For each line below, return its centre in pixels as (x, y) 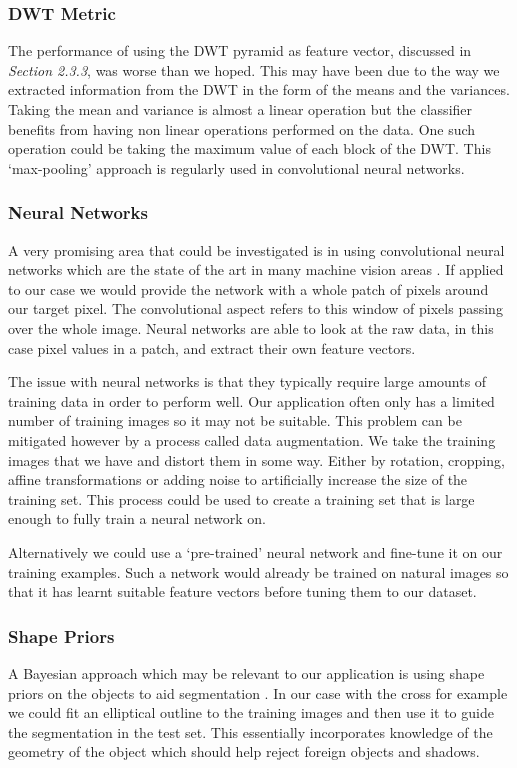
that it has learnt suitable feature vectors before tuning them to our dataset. (242, 591)
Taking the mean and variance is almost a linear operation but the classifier (240, 109)
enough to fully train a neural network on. (137, 518)
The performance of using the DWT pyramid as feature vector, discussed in (240, 50)
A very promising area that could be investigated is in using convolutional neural (256, 249)
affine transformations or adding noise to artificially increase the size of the (238, 479)
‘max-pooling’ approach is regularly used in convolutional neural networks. (236, 167)
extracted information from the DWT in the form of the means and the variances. (259, 89)
